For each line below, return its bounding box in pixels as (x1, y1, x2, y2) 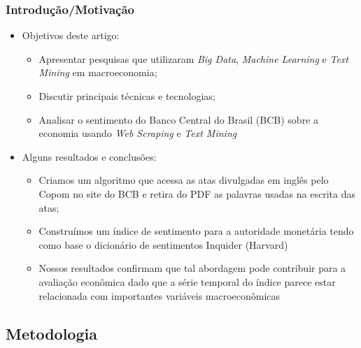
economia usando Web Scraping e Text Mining (38, 126, 237, 140)
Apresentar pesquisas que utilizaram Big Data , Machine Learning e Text (38, 51, 348, 66)
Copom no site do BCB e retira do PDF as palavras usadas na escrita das (38, 186, 355, 201)
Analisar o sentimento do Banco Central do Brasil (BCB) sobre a (38, 112, 319, 126)
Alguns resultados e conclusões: (22, 149, 157, 164)
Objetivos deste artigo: (22, 28, 120, 43)
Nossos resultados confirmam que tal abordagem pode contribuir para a (38, 261, 346, 275)
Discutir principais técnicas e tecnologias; (38, 89, 215, 103)
